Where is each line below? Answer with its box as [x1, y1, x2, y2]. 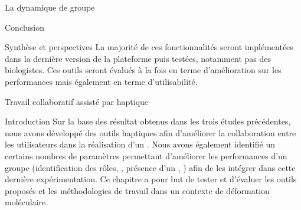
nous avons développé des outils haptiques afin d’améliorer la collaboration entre [5, 126, 296, 139]
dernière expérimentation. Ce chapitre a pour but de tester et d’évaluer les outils [5, 173, 297, 185]
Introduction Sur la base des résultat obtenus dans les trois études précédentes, [5, 115, 291, 127]
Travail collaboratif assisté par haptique [5, 95, 149, 107]
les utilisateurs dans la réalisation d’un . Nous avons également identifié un [5, 138, 275, 150]
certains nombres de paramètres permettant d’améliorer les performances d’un [5, 149, 287, 162]
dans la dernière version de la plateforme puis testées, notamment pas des [5, 52, 271, 64]
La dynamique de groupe [5, 1, 95, 13]
